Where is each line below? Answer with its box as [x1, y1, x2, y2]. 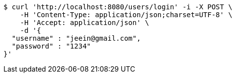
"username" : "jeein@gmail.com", [11, 34, 141, 42]
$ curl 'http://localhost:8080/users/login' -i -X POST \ [3, 3, 233, 11]
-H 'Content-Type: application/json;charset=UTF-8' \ [20, 11, 233, 19]
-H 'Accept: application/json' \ [20, 19, 150, 26]
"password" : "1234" [11, 42, 91, 50]
